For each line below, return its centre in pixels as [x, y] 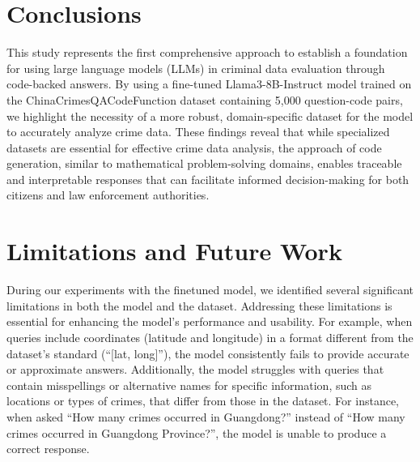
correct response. [48, 449]
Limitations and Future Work [174, 251]
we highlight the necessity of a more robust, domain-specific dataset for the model [210, 115]
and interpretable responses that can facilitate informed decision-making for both [208, 179]
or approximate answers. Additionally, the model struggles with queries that [195, 369]
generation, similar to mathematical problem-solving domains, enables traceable [204, 163]
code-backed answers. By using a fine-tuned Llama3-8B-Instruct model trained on [209, 84]
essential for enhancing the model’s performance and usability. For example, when [210, 321]
